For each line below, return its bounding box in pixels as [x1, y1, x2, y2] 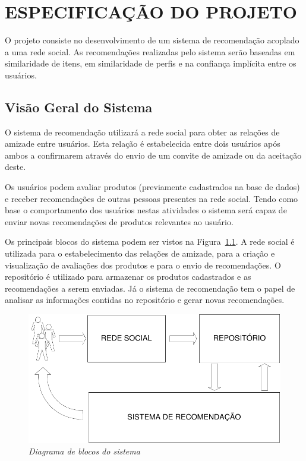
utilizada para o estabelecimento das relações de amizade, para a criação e [5, 247, 275, 260]
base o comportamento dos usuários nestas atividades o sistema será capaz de [5, 204, 287, 216]
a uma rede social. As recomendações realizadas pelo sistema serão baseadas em [5, 45, 295, 58]
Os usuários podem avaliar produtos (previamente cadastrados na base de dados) [5, 181, 300, 193]
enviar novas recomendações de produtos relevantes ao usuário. [5, 215, 234, 228]
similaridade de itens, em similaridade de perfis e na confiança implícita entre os [5, 57, 296, 70]
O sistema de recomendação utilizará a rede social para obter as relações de [5, 125, 280, 138]
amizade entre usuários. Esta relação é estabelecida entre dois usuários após [5, 137, 280, 150]
